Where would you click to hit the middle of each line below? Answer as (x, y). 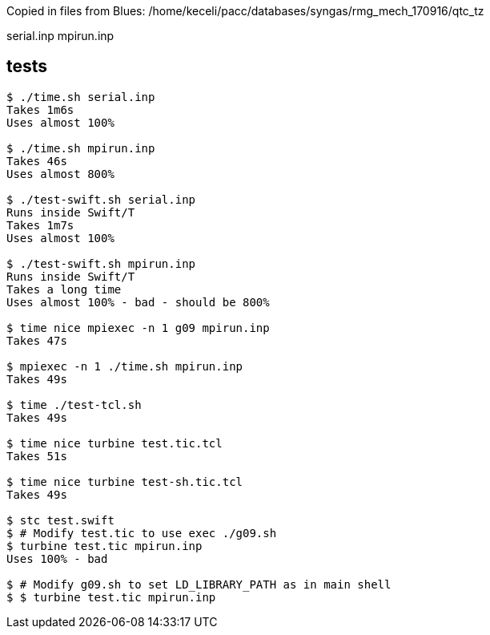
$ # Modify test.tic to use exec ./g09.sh (142, 533)
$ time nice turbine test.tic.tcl (114, 443)
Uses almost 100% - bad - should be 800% (138, 302)
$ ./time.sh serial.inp (81, 97)
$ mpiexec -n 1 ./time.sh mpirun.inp (125, 366)
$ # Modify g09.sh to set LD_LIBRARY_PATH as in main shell (199, 584)
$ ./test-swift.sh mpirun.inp (101, 263)
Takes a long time (64, 289)
